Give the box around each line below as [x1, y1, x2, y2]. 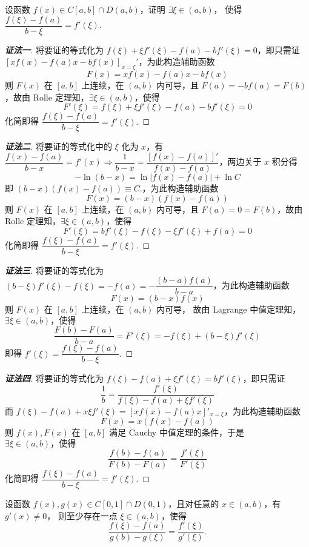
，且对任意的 [168, 497, 219, 509]
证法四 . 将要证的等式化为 [5, 372, 104, 385]
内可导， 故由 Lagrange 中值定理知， [156, 303, 301, 316]
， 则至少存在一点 [47, 509, 118, 522]
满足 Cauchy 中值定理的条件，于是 [109, 426, 244, 439]
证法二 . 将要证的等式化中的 [5, 140, 112, 153]
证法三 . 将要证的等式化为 [5, 264, 104, 276]
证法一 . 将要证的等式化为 [5, 43, 104, 56]
